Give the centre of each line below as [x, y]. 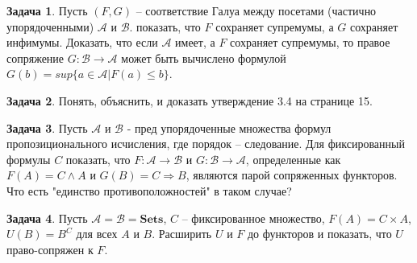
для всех [97, 234]
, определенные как [293, 159]
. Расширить [182, 234]
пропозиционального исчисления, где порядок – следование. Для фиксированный [206, 144]
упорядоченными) [50, 26]
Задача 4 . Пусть [47, 218]
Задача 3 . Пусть [47, 127]
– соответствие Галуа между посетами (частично [256, 10]
